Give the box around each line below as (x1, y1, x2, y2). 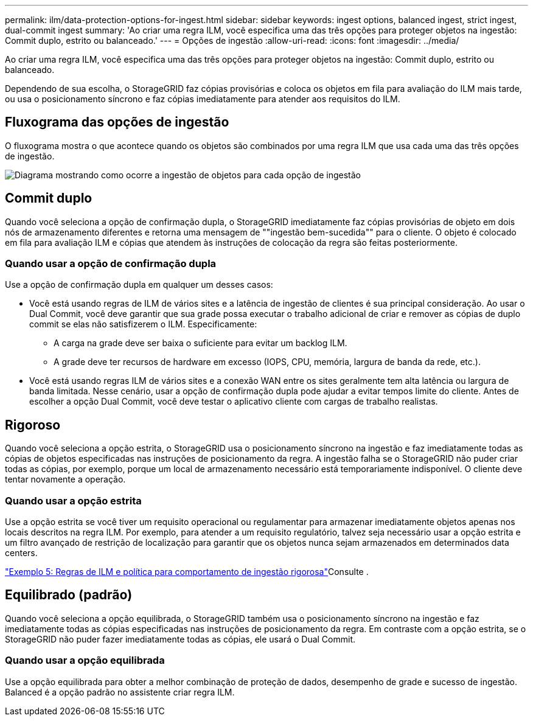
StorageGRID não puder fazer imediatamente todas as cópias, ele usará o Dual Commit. (5, 633, 355, 644)
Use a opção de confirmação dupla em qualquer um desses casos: (5, 279, 273, 290)
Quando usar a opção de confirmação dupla (5, 257, 217, 270)
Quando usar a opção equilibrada (5, 654, 165, 667)
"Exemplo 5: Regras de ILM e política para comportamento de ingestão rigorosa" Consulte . (5, 566, 369, 577)
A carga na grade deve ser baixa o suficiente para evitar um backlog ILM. (54, 338, 347, 349)
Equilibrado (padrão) (5, 587, 133, 603)
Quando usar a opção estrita (5, 494, 142, 507)
